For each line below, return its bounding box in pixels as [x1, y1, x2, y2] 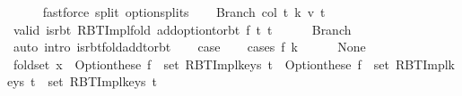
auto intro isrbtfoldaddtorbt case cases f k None [13, 37, 366, 56]
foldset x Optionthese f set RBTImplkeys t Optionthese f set [13, 54, 389, 73]
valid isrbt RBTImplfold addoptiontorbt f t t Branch [13, 20, 352, 38]
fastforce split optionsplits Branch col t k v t [42, 3, 326, 20]
